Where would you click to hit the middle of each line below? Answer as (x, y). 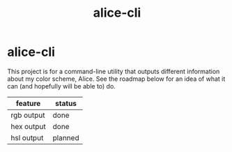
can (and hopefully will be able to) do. (62, 86)
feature (28, 103)
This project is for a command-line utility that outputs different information (114, 71)
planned (66, 137)
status (66, 103)
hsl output (27, 137)
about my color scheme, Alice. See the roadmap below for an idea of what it (116, 79)
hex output (29, 126)
